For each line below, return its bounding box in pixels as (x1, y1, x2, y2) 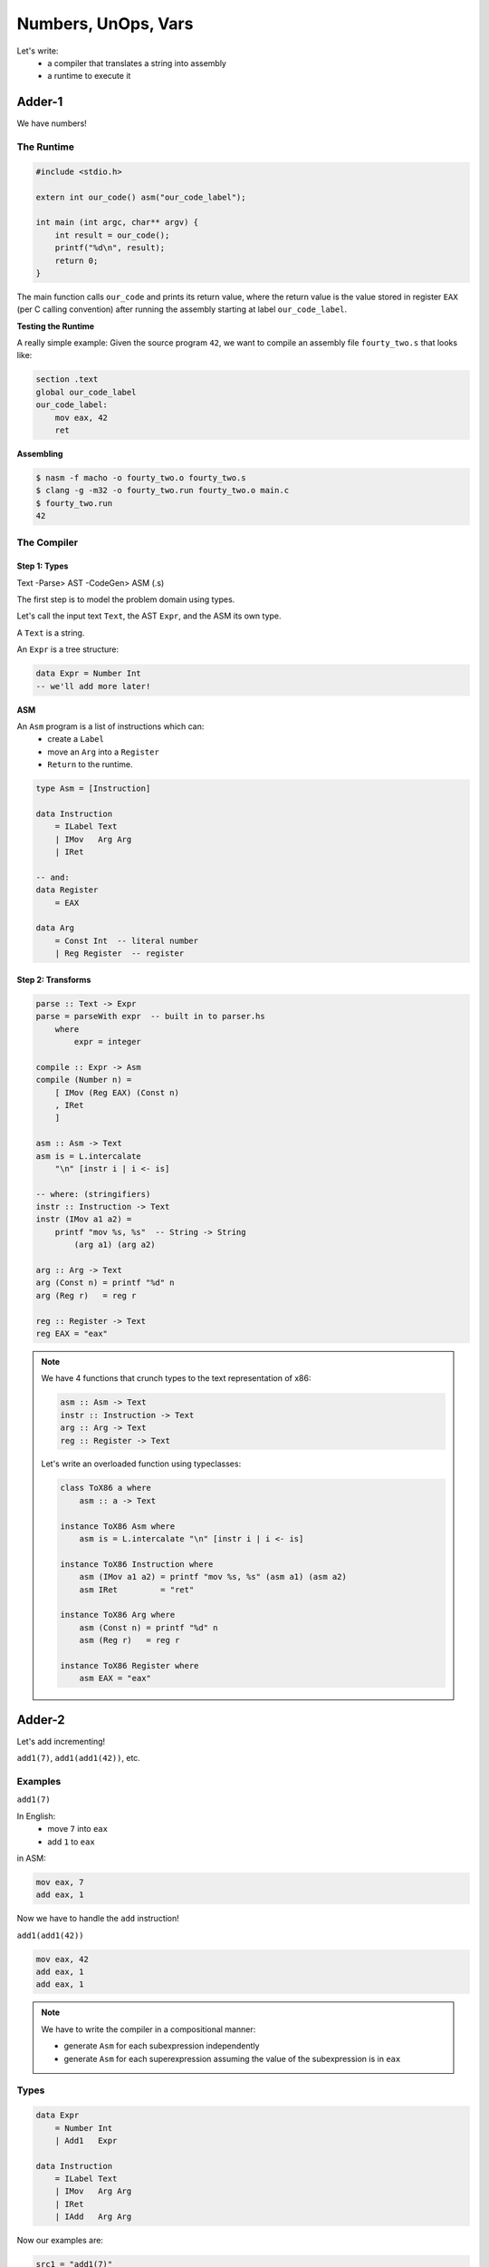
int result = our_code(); (54, 229, 170, 240)
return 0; (54, 255, 99, 266)
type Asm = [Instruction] (35, 783, 151, 793)
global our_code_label (35, 386, 137, 397)
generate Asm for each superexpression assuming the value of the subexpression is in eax (63, 2053, 401, 2064)
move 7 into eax (47, 1824, 109, 1834)
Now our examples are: (16, 2235, 104, 2246)
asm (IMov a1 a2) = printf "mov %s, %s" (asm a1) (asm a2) (79, 1571, 348, 1582)
